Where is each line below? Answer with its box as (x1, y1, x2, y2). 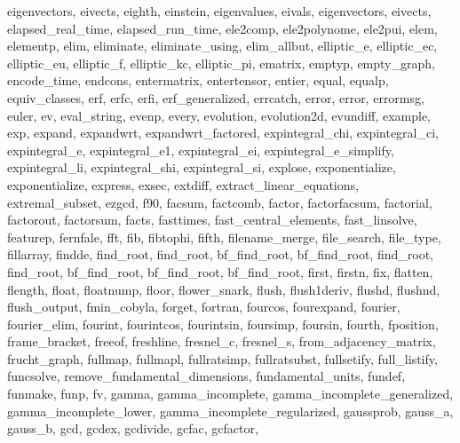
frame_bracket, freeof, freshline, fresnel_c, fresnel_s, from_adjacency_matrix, (7, 332, 436, 351)
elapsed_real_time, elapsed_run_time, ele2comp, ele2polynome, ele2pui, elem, (7, 19, 438, 37)
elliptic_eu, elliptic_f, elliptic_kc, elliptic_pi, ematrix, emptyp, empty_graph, (7, 53, 435, 72)
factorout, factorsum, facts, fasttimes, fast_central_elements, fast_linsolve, (7, 210, 417, 229)
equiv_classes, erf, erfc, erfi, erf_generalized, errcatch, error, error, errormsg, (7, 88, 424, 107)
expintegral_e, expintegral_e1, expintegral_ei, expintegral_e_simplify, (7, 140, 394, 159)
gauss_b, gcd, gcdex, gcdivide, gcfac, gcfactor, (7, 419, 258, 438)
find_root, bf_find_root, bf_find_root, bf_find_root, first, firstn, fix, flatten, (7, 262, 433, 281)
